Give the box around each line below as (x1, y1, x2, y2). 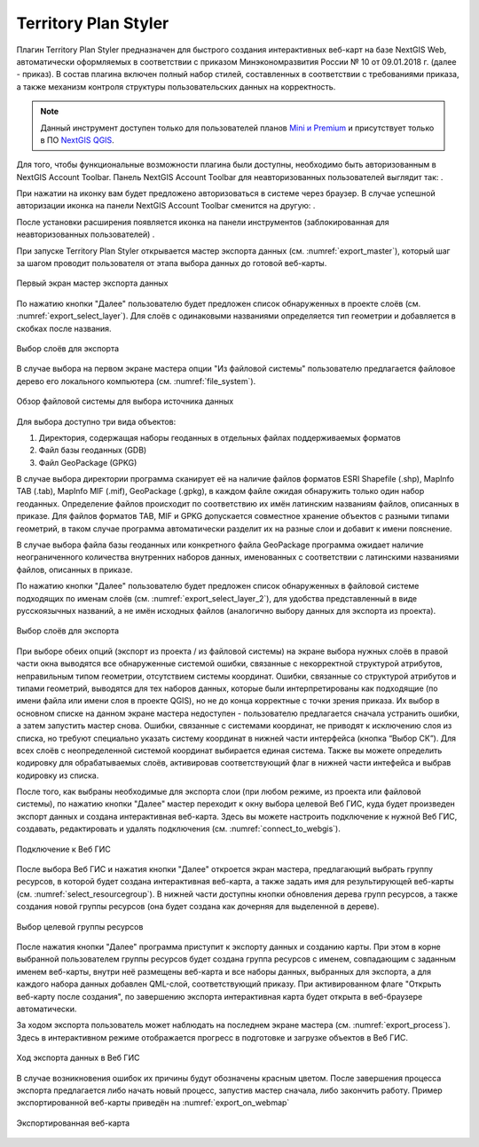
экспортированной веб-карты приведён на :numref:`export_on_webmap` (16, 1097, 290, 1108)
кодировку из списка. (16, 770, 99, 781)
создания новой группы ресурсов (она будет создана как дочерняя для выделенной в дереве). (16, 901, 380, 912)
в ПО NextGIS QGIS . (40, 134, 114, 145)
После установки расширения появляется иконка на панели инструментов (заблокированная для (16, 216, 389, 227)
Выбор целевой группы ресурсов (16, 921, 144, 931)
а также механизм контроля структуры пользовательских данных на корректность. (16, 81, 336, 92)
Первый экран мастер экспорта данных (16, 278, 169, 288)
